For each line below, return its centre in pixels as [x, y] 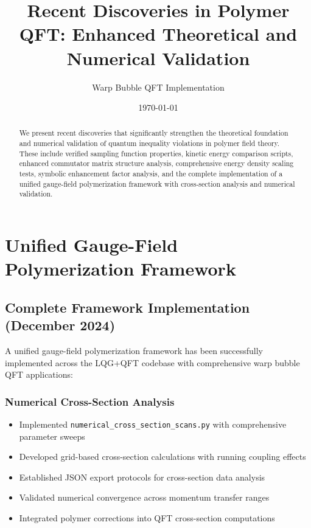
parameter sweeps [52, 436]
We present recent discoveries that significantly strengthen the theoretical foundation [154, 133]
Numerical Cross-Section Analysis [90, 401]
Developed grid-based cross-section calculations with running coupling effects [162, 457]
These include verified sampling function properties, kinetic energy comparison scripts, [156, 153]
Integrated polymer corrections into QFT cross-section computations [147, 518]
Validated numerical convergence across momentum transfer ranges [144, 497]
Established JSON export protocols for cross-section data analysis [142, 477]
